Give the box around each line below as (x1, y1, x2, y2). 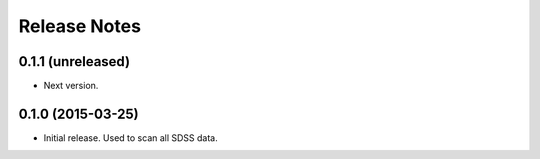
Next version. (43, 80, 99, 92)
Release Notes (18, 15, 142, 37)
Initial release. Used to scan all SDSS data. (43, 131, 219, 144)
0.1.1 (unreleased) (18, 53, 130, 70)
